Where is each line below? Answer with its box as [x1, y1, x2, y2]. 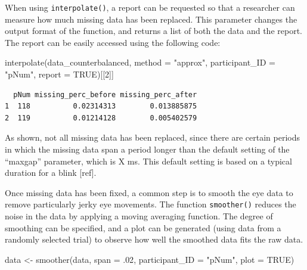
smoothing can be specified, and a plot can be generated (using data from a [5, 221, 281, 234]
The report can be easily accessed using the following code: [5, 36, 221, 48]
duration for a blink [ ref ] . [5, 166, 97, 179]
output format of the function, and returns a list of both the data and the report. [5, 24, 302, 37]
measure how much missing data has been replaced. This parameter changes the [5, 13, 297, 25]
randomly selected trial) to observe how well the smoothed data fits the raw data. [5, 233, 303, 246]
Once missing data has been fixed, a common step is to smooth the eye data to [5, 186, 293, 198]
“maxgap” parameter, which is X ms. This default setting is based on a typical [5, 154, 292, 167]
